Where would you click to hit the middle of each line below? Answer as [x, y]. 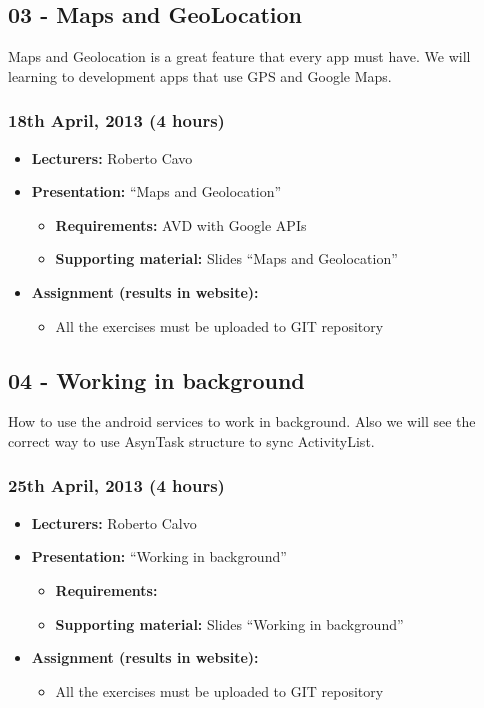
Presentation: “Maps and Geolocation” [156, 191]
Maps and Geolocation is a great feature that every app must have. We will [239, 56]
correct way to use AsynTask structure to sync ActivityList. [191, 440]
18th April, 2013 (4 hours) [116, 120]
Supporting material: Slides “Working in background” [229, 623]
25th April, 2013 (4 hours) [116, 485]
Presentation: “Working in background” [159, 556]
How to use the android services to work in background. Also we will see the [242, 421]
